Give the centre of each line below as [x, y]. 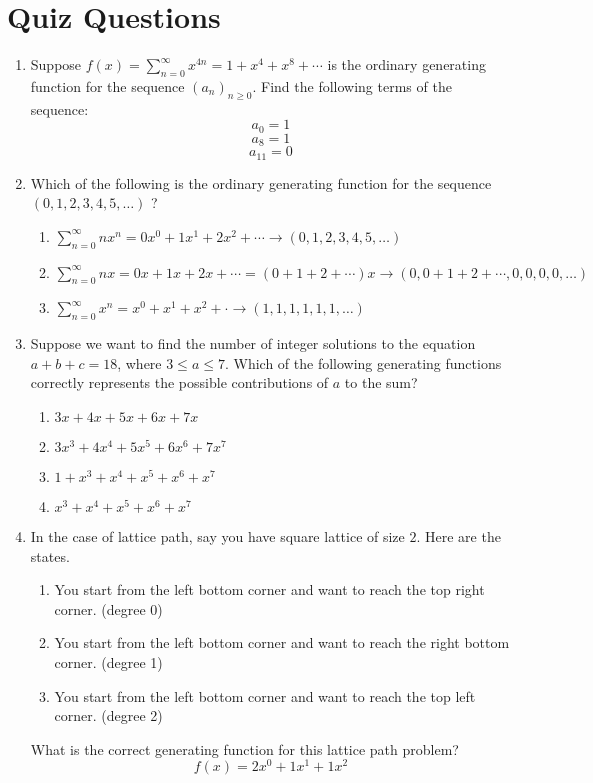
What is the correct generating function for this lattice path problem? [244, 748]
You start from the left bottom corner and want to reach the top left [265, 695]
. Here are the [458, 536]
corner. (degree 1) [108, 662]
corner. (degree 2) [108, 715]
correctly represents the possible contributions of [179, 382]
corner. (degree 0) [108, 608]
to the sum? [381, 382]
